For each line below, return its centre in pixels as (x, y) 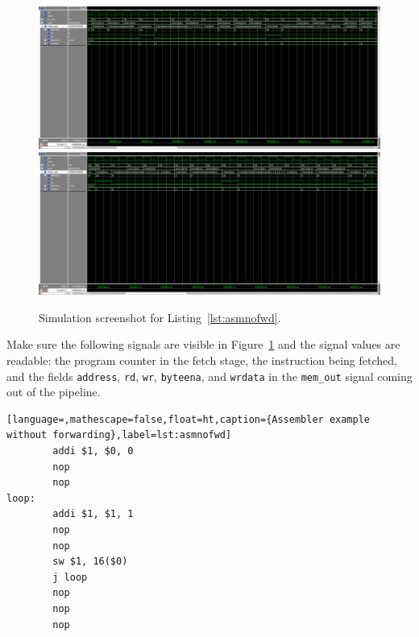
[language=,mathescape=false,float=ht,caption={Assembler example (189, 419)
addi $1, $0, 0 (93, 451)
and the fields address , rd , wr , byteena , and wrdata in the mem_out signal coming (209, 376)
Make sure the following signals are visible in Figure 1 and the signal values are (203, 344)
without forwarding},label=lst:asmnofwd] (119, 435)
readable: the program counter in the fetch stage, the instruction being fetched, (202, 360)
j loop (70, 577)
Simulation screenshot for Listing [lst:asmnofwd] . (160, 317)
